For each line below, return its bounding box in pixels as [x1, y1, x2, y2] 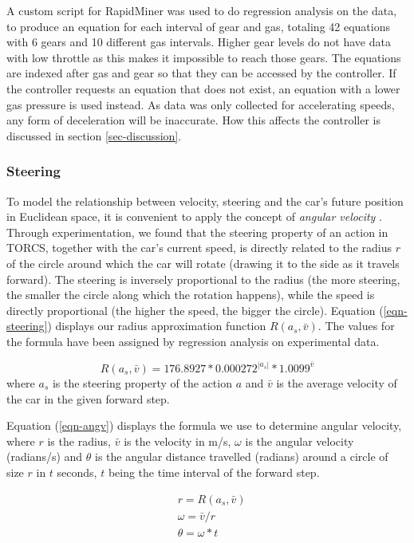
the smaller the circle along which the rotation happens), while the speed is [6, 286, 375, 303]
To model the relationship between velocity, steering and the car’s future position [6, 192, 404, 209]
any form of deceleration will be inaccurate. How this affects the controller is [6, 112, 380, 128]
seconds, [57, 463, 97, 480]
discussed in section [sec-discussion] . [6, 127, 182, 144]
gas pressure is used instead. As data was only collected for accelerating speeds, [6, 96, 395, 112]
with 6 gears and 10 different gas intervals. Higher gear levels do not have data [6, 33, 391, 50]
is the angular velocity [245, 432, 354, 449]
